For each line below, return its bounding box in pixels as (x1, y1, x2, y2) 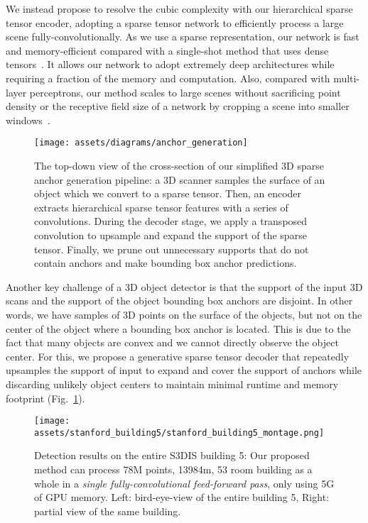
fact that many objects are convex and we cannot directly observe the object (6, 335, 339, 350)
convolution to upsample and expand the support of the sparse (34, 227, 307, 242)
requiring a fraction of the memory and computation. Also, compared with (6, 70, 330, 85)
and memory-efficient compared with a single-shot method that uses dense (6, 43, 329, 57)
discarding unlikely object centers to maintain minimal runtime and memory (6, 376, 339, 391)
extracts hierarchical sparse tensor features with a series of (34, 199, 288, 214)
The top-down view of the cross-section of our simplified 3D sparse (34, 158, 324, 172)
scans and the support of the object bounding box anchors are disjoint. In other (6, 293, 353, 308)
